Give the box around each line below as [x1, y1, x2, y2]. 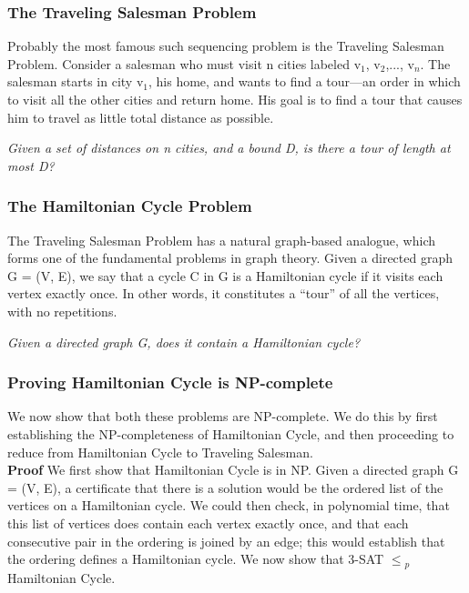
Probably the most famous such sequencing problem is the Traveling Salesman [7, 36, 444, 55]
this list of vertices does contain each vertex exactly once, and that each [7, 513, 409, 532]
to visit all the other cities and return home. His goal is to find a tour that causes [7, 90, 463, 108]
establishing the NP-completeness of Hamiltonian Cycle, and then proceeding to [7, 424, 454, 443]
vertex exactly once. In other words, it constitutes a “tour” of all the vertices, [7, 284, 440, 303]
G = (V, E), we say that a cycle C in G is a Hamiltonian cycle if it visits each [7, 266, 444, 285]
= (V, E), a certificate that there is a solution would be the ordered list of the [7, 477, 444, 497]
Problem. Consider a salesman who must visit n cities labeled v [7, 54, 362, 73]
